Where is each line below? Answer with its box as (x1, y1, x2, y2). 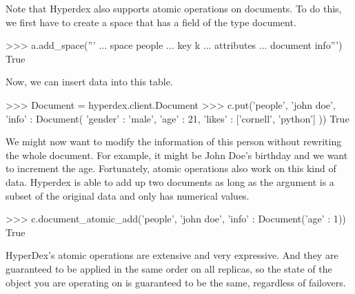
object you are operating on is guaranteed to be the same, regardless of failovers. (6, 275, 346, 289)
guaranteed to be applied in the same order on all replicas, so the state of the (6, 261, 332, 275)
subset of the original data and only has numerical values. (6, 188, 250, 202)
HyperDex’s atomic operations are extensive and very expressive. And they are (6, 248, 338, 262)
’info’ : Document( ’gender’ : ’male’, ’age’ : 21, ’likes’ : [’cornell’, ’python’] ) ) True (6, 111, 349, 125)
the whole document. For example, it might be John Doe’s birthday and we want (6, 147, 348, 162)
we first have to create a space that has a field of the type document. (6, 14, 296, 29)
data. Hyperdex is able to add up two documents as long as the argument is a (6, 174, 334, 189)
